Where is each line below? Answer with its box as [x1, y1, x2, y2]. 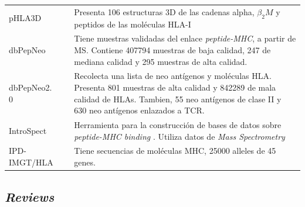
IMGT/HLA [9, 156, 53, 168]
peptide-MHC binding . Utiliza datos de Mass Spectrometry [74, 130, 285, 142]
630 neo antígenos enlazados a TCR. [74, 104, 205, 116]
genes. [74, 156, 96, 168]
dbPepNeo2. [9, 81, 52, 94]
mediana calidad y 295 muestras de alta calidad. [74, 55, 248, 67]
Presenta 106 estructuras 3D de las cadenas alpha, [74, 5, 255, 18]
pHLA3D [9, 12, 42, 24]
